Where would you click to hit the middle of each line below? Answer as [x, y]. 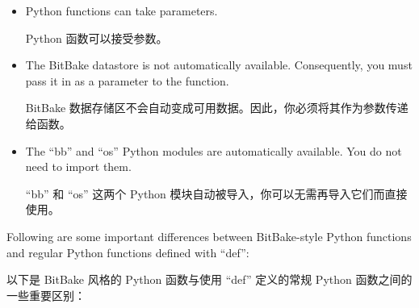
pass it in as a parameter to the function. [127, 80]
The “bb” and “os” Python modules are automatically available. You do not [214, 150]
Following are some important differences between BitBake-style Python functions [209, 236]
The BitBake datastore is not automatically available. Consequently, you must [219, 65]
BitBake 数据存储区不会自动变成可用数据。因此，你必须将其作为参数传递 [217, 108]
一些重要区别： [46, 295]
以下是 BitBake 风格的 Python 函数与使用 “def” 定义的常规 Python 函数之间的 [209, 279]
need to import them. [78, 166]
